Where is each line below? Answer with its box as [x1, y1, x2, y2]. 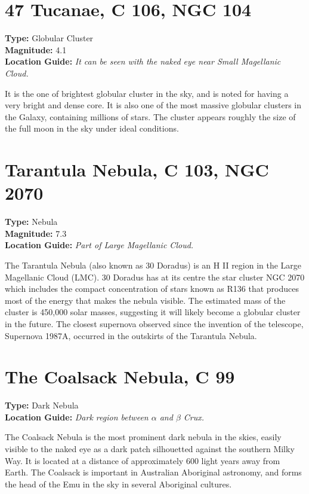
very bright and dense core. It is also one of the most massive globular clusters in [5, 99, 301, 111]
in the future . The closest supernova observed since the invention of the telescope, [5, 317, 304, 330]
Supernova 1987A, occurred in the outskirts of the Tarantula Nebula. [5, 329, 257, 341]
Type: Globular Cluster [5, 32, 94, 44]
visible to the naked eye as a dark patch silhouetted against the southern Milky [5, 443, 295, 455]
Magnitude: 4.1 [5, 43, 67, 56]
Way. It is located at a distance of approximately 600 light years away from [5, 454, 280, 466]
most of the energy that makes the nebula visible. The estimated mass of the [5, 294, 286, 306]
